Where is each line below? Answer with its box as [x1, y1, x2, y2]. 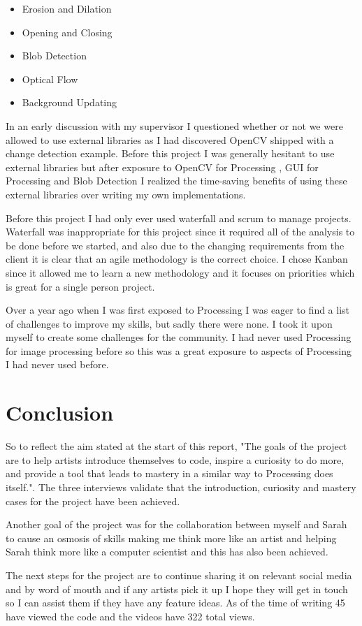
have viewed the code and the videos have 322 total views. [6, 609, 255, 623]
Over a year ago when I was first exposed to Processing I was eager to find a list [6, 303, 350, 317]
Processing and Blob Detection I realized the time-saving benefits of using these [6, 173, 347, 188]
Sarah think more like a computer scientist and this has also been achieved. [6, 544, 328, 559]
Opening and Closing [22, 24, 113, 39]
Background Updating [22, 95, 117, 110]
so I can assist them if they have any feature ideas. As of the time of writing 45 [6, 595, 345, 610]
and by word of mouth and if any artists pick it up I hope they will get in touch [6, 581, 348, 596]
